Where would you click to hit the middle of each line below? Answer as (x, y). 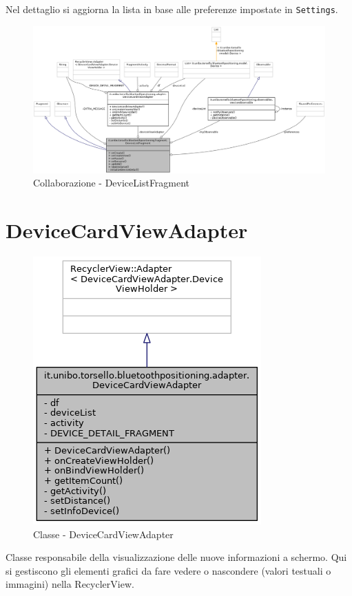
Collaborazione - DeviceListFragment (112, 183)
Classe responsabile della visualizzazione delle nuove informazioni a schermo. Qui (176, 557)
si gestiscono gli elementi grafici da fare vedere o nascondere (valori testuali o (168, 570)
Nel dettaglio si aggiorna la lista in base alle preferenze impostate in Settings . (172, 9)
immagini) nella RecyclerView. (70, 584)
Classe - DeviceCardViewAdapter (103, 534)
